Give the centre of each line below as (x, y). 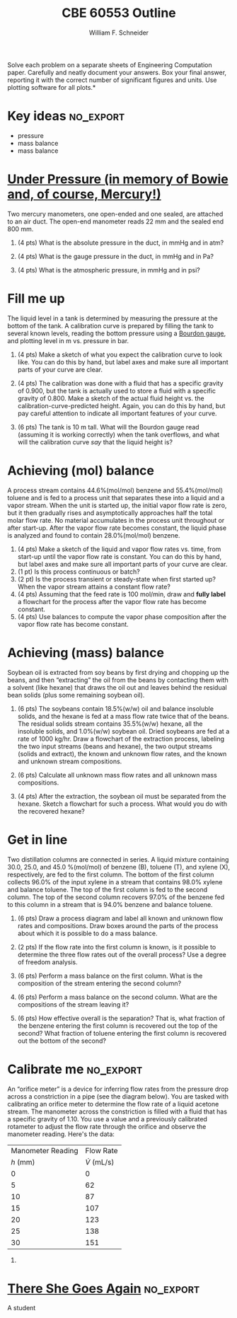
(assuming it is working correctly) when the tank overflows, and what (118, 434)
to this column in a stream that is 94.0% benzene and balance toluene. (110, 904)
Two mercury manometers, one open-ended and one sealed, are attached (115, 214)
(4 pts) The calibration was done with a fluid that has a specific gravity (120, 383)
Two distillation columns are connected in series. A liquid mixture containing (118, 859)
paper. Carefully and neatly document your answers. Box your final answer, (117, 72)
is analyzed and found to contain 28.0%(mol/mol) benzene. (94, 535)
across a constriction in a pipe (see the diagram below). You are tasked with (118, 1096)
